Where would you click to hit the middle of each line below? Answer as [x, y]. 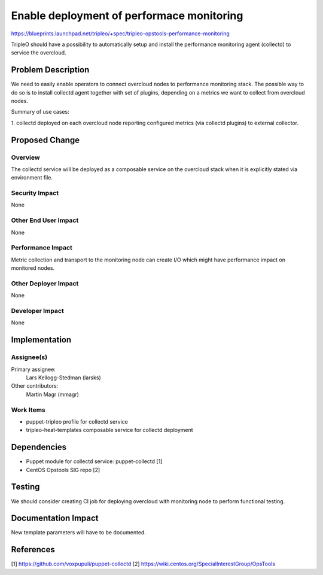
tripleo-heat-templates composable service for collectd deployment [110, 430]
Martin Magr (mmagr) [52, 394]
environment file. [32, 178]
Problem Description [50, 70]
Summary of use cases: [40, 112]
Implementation [41, 340]
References [33, 550]
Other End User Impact [45, 220]
